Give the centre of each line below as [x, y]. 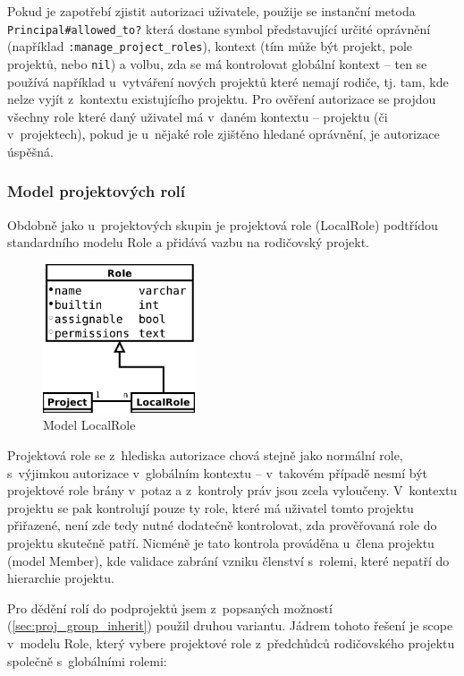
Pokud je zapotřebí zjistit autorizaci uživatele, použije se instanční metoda [211, 11]
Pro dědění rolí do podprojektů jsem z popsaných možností [170, 608]
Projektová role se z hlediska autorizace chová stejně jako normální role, [205, 455]
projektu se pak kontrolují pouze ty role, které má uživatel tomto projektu [211, 507]
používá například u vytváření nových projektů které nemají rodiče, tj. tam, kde [228, 81]
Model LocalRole [89, 425]
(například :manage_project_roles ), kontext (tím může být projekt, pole [210, 46]
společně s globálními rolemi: [87, 660]
